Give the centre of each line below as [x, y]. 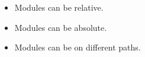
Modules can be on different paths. [78, 47]
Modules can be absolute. [61, 27]
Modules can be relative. [59, 7]
